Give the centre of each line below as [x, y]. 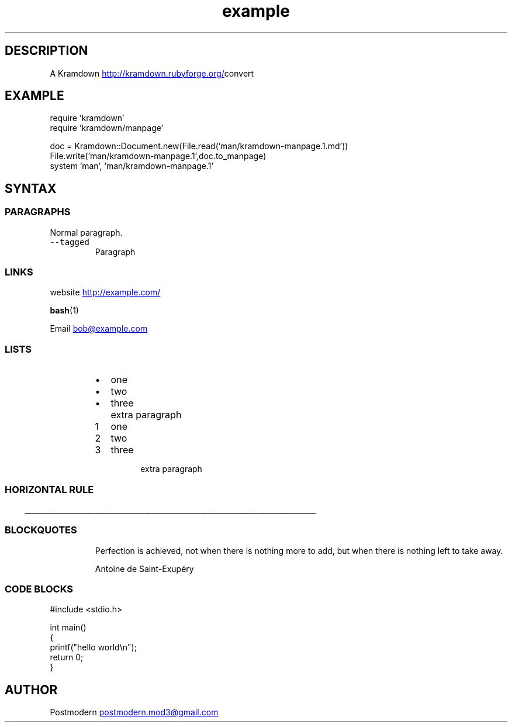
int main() [68, 628]
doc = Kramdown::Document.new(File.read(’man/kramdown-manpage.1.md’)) [199, 146]
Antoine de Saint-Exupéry [144, 568]
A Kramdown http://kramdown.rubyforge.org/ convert [152, 73]
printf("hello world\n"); [93, 647]
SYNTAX [31, 188]
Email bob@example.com [99, 329]
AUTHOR [31, 690]
